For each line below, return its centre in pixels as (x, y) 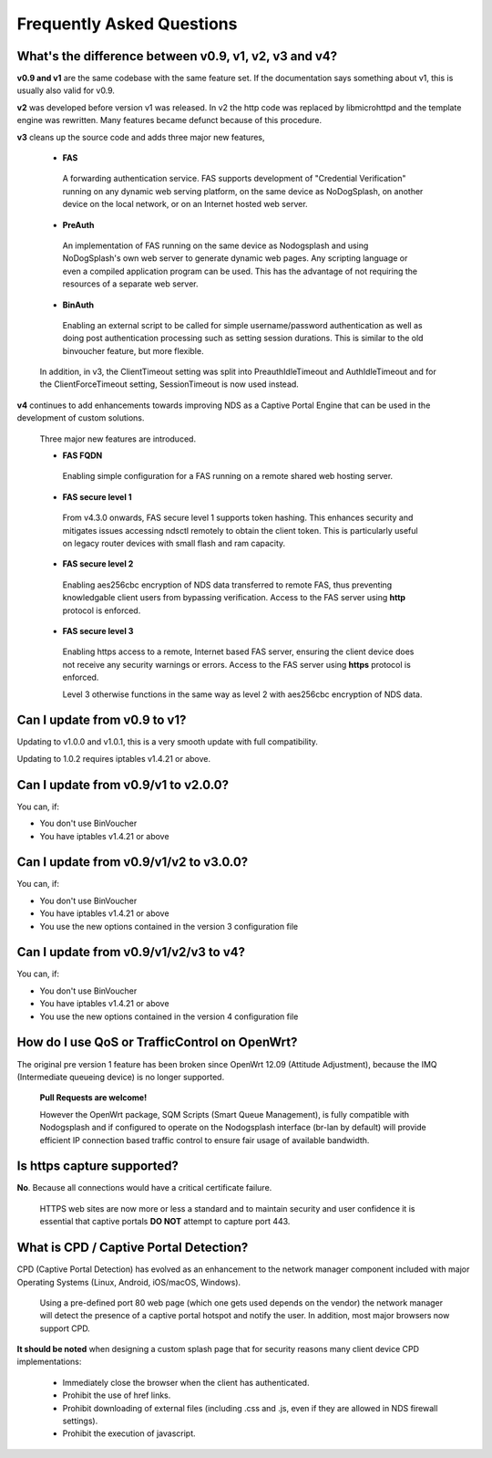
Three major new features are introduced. (118, 439)
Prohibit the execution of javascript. (129, 1433)
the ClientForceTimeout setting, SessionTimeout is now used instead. (169, 384)
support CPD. (65, 1328)
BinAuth (78, 305)
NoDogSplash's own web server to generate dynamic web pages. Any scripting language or (235, 258)
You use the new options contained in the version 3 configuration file (169, 926)
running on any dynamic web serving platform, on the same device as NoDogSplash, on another (243, 191)
